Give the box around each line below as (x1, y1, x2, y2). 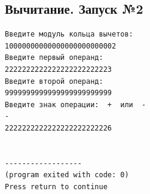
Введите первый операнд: (5, 53, 103, 62)
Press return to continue (5, 182, 108, 191)
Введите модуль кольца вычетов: (5, 30, 133, 39)
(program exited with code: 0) (5, 171, 129, 180)
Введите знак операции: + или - (5, 100, 146, 109)
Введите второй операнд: (5, 77, 103, 86)
